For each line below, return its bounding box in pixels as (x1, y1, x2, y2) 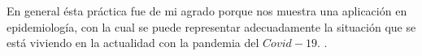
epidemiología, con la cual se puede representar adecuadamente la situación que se (7, 18, 416, 35)
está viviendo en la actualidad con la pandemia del (7, 34, 259, 51)
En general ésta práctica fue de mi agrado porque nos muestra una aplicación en (7, 2, 407, 19)
